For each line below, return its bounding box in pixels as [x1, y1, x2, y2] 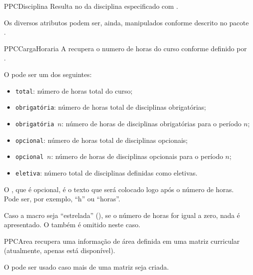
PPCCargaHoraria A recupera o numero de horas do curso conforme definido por [4, 43, 247, 53]
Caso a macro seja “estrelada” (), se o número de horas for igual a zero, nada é [4, 210, 240, 220]
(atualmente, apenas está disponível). [4, 245, 115, 255]
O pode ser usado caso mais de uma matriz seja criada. [4, 262, 169, 272]
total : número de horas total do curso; [15, 85, 133, 96]
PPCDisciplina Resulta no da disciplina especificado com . [4, 1, 178, 11]
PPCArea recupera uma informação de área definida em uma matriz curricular [4, 236, 240, 246]
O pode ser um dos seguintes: [4, 69, 92, 79]
